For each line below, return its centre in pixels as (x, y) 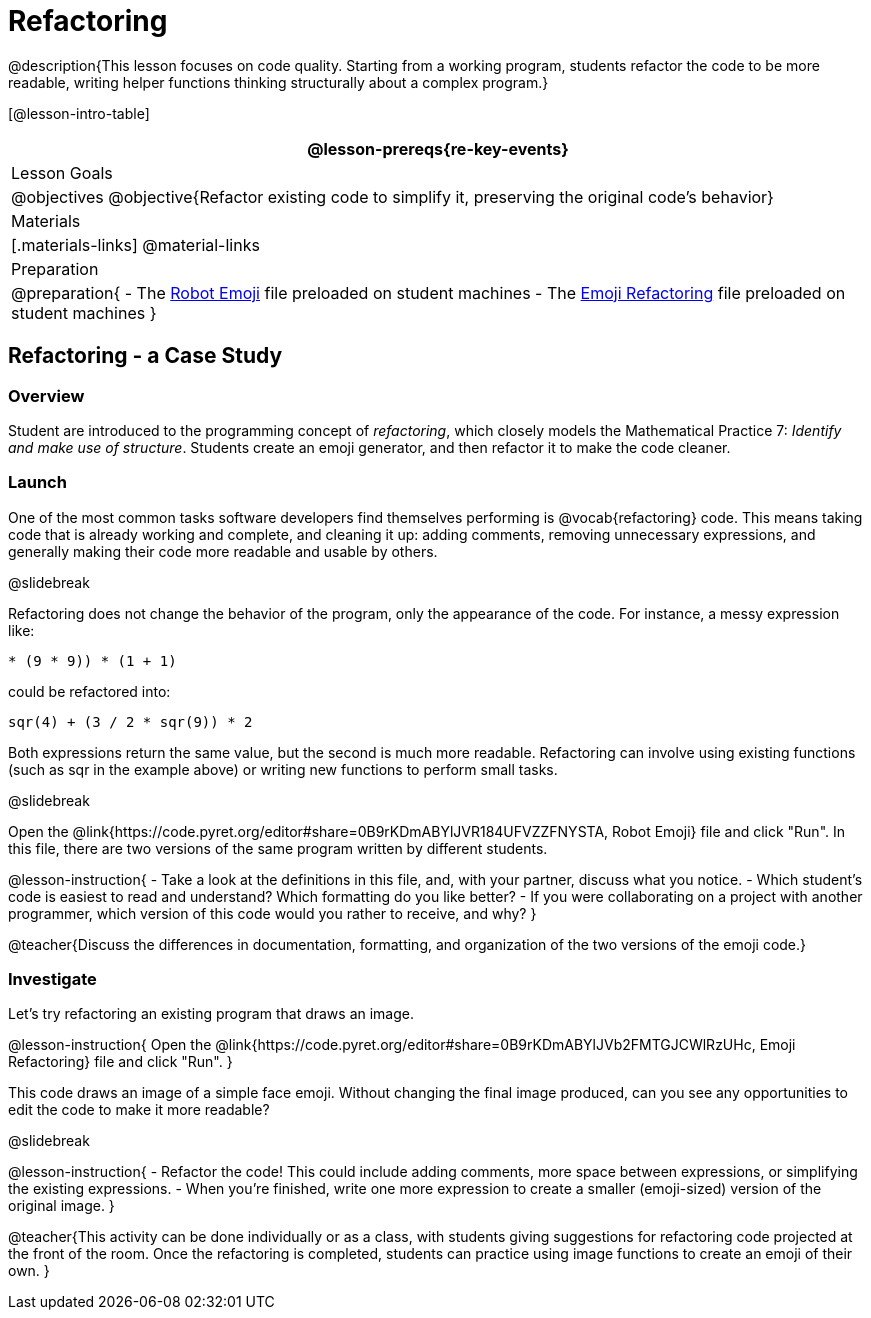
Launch (37, 482)
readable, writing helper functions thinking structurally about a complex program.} (278, 82)
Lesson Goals (62, 172)
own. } (29, 1271)
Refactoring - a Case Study (145, 356)
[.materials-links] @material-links (135, 244)
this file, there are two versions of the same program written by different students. (278, 848)
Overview (46, 395)
